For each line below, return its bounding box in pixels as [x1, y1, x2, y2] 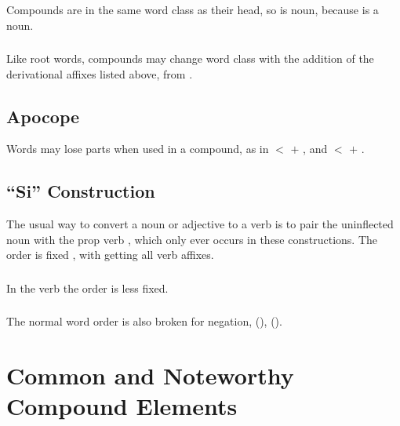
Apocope [6, 104, 80, 128]
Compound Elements [6, 390, 238, 422]
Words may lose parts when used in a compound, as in [6, 140, 269, 157]
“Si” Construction [6, 179, 155, 203]
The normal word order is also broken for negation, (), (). [6, 313, 282, 330]
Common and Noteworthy [6, 359, 294, 391]
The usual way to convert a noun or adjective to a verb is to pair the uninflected [6, 216, 394, 232]
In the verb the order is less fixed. [6, 279, 169, 296]
